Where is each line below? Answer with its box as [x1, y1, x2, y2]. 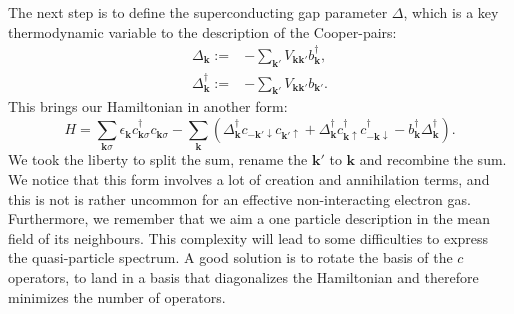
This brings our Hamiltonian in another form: [8, 96, 288, 117]
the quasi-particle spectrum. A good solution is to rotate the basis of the [8, 247, 453, 268]
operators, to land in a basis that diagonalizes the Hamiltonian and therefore [8, 266, 479, 287]
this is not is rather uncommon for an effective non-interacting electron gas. [8, 188, 471, 209]
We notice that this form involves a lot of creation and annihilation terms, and [8, 168, 490, 189]
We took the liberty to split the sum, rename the [8, 149, 308, 170]
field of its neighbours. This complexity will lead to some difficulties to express [8, 227, 489, 248]
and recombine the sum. [359, 149, 507, 170]
